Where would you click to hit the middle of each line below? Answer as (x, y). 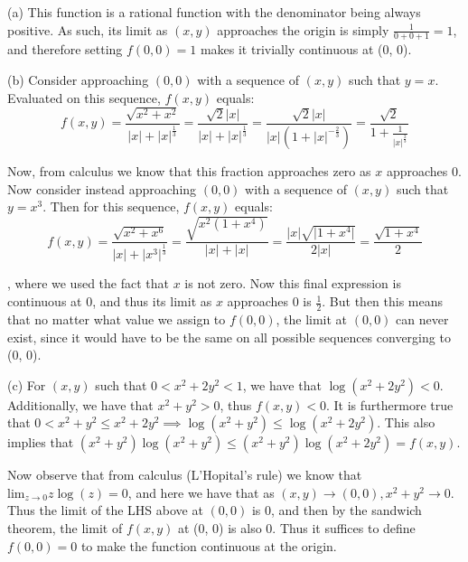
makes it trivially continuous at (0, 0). (306, 49)
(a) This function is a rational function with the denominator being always (214, 12)
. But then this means (383, 301)
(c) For (27, 384)
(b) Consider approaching (78, 80)
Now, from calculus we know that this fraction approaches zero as (189, 170)
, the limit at (312, 318)
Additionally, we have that (80, 404)
